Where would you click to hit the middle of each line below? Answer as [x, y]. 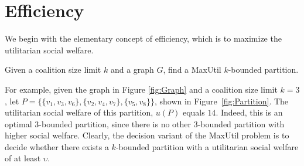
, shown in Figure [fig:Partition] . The [221, 101]
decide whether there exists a [57, 146]
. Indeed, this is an [249, 112]
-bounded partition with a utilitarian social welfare [207, 146]
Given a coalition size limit [53, 70]
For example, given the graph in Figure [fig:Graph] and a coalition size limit [141, 89]
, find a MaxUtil [192, 70]
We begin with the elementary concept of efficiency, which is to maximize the [143, 38]
